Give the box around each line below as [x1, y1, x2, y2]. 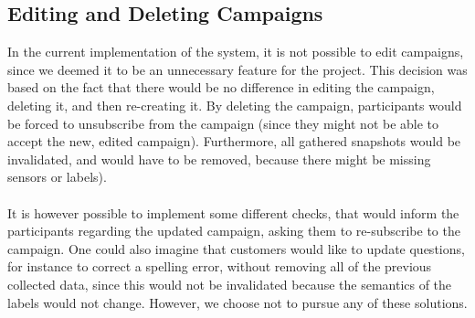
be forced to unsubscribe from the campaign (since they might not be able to [7, 113, 439, 132]
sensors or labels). [7, 167, 107, 186]
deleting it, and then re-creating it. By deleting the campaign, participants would [7, 95, 462, 114]
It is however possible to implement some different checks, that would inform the [7, 203, 459, 222]
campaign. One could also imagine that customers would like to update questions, [7, 238, 465, 258]
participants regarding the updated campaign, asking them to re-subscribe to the [7, 221, 460, 240]
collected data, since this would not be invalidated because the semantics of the [7, 274, 452, 293]
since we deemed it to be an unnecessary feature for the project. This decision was [7, 59, 468, 79]
